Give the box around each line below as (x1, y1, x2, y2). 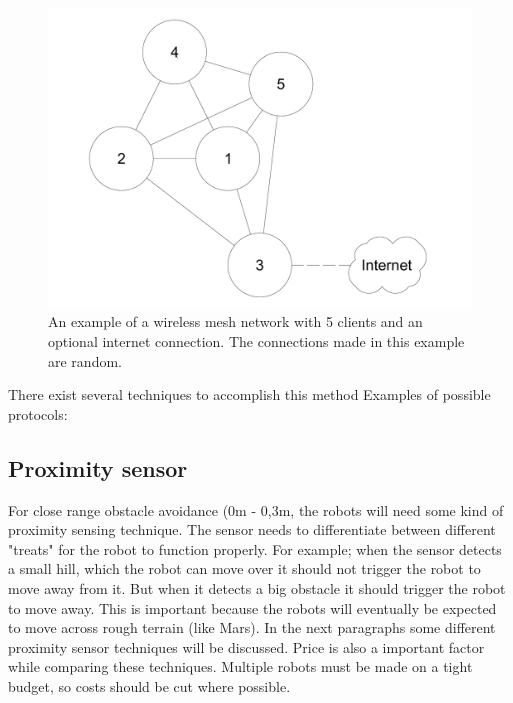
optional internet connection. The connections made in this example (48, 330, 465, 351)
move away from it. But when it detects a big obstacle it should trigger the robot (8, 577, 506, 598)
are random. (48, 350, 122, 371)
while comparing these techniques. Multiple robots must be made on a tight (8, 656, 473, 677)
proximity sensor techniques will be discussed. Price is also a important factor (8, 636, 485, 657)
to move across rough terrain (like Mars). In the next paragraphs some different (8, 617, 496, 638)
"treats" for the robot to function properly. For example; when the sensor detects (8, 538, 502, 559)
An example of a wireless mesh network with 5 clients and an (48, 311, 423, 332)
